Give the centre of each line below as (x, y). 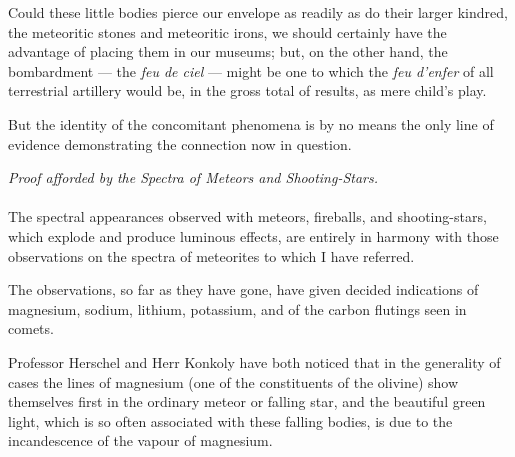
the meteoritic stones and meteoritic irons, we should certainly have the (227, 31)
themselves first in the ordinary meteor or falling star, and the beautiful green (247, 401)
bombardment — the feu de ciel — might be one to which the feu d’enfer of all (251, 70)
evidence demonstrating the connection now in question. (180, 143)
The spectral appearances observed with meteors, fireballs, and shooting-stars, (247, 216)
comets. (31, 328)
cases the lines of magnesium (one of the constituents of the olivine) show (233, 381)
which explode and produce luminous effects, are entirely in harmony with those (253, 235)
